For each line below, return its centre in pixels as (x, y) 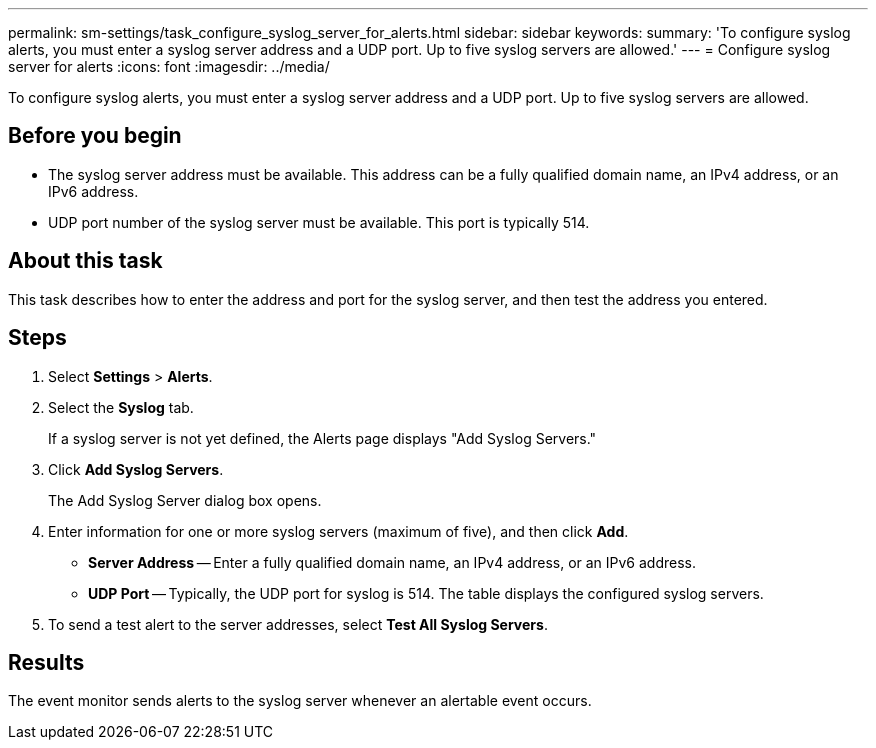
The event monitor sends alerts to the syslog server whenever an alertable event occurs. (300, 701)
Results (46, 662)
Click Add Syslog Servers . (136, 469)
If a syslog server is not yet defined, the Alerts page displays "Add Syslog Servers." (322, 438)
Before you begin (95, 136)
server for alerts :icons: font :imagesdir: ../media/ (169, 66)
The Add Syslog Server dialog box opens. (185, 500)
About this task (85, 261)
